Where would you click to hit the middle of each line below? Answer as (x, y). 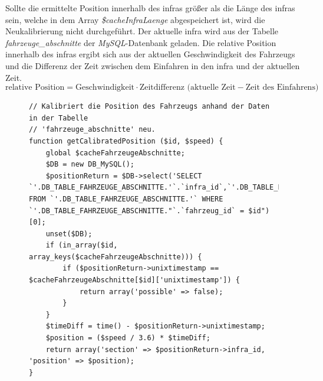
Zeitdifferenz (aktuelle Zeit (187, 88)
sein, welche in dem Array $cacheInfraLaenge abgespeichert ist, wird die (135, 19)
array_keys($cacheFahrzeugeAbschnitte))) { (116, 257)
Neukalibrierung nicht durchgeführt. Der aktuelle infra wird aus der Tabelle (142, 31)
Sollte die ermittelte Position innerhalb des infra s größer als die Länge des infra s (150, 8)
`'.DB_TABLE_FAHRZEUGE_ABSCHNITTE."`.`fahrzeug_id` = (137, 211)
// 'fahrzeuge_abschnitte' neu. (92, 130)
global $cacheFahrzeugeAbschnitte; (115, 153)
